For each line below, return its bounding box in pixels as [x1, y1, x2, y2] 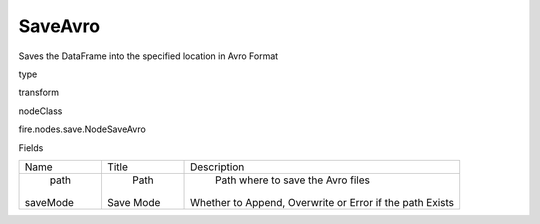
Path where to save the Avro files [215, 173, 370, 187]
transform [18, 86, 60, 99]
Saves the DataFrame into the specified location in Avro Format [18, 50, 279, 62]
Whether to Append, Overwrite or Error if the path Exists [190, 195, 455, 209]
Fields [18, 141, 44, 154]
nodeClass [18, 105, 63, 117]
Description [190, 160, 245, 174]
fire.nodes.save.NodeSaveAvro [18, 123, 147, 135]
